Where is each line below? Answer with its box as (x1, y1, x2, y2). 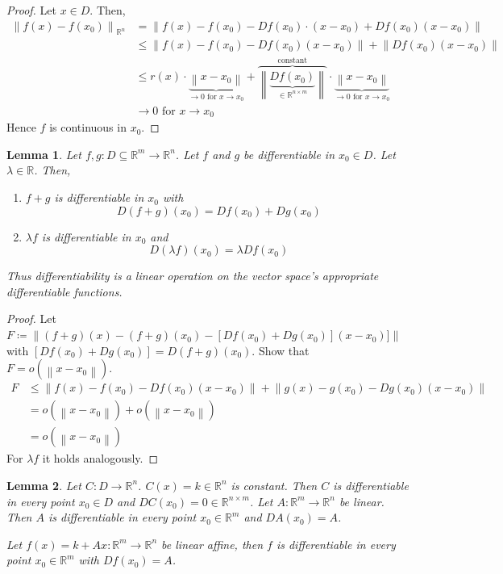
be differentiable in (243, 145, 335, 162)
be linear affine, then (161, 535, 264, 552)
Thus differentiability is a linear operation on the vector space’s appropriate (6, 267, 379, 284)
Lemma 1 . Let (6, 145, 81, 162)
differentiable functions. (6, 283, 123, 300)
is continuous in (49, 119, 127, 136)
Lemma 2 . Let (6, 476, 81, 493)
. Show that (251, 341, 310, 358)
